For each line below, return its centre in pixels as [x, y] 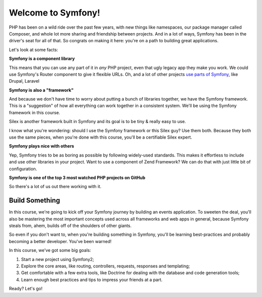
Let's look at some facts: [33, 50]
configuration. [23, 169]
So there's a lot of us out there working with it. [55, 187]
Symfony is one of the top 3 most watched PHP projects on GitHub [77, 177]
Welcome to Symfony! [55, 13]
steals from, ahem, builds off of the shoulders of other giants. [70, 226]
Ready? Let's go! [26, 289]
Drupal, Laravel [24, 81]
